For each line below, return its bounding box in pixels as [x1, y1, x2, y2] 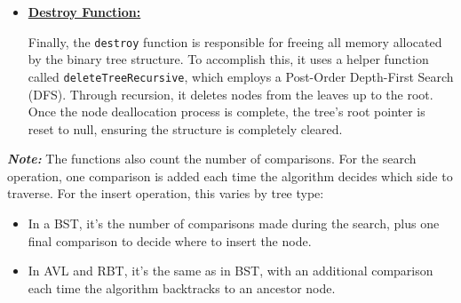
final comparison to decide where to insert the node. [28, 231, 312, 250]
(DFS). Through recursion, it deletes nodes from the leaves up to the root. [28, 84, 433, 103]
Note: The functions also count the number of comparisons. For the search [7, 149, 417, 168]
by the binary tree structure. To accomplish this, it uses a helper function [28, 50, 429, 68]
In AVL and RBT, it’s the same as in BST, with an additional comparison [28, 261, 433, 280]
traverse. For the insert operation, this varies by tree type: [7, 184, 324, 203]
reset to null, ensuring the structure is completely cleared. [28, 119, 343, 138]
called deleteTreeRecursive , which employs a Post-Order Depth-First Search [28, 67, 454, 85]
